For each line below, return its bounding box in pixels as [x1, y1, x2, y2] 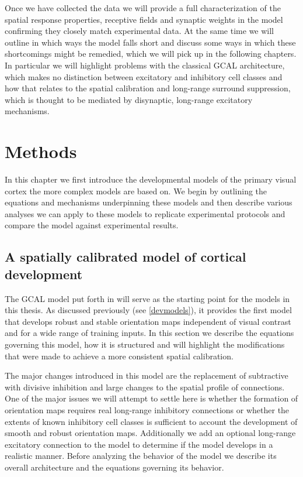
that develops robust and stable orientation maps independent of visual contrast [5, 315, 291, 327]
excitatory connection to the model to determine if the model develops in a [5, 438, 273, 450]
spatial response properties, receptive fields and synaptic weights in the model [5, 13, 283, 25]
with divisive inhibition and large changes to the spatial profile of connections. [5, 380, 285, 393]
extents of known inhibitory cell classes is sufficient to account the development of [5, 415, 298, 427]
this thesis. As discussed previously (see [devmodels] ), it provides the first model [5, 304, 292, 316]
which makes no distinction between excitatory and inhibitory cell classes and [5, 70, 283, 83]
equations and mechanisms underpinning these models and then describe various [5, 196, 292, 208]
